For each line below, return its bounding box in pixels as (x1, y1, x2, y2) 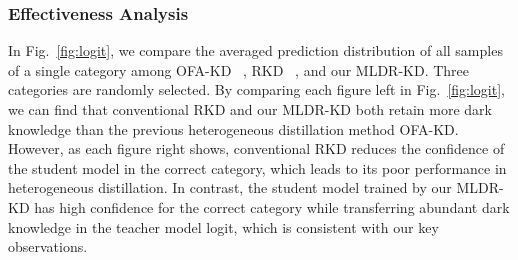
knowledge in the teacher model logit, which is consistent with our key (8, 216, 439, 237)
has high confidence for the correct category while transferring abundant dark (34, 196, 510, 217)
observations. (8, 236, 88, 257)
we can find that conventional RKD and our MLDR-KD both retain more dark (8, 99, 492, 119)
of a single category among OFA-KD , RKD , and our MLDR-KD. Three (8, 59, 470, 80)
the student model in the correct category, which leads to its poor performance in (8, 157, 507, 178)
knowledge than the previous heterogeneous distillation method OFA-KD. (8, 118, 459, 139)
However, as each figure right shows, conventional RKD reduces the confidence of (8, 138, 505, 159)
